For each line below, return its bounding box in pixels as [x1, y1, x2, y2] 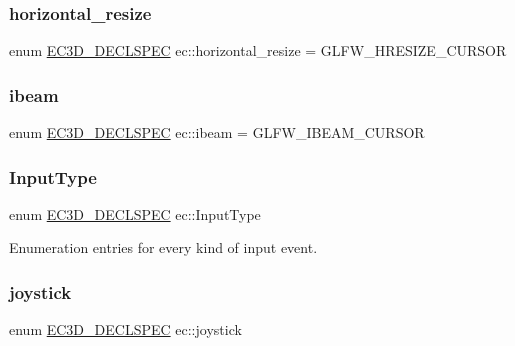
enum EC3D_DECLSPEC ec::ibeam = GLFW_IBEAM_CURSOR [9, 122, 425, 143]
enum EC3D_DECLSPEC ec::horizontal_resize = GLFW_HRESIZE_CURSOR [9, 40, 507, 61]
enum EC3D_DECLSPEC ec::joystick [9, 319, 242, 340]
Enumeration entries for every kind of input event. [9, 237, 318, 258]
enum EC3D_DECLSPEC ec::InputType [9, 203, 261, 224]
